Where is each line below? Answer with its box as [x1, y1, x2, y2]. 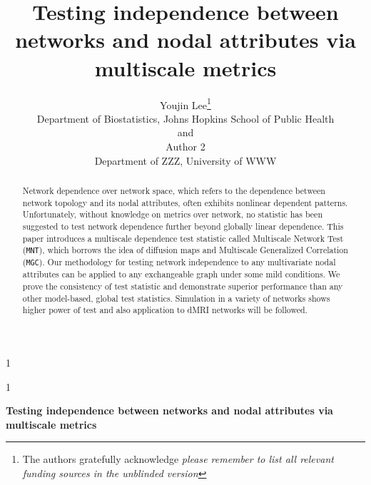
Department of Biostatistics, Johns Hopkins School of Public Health [36, 111, 335, 126]
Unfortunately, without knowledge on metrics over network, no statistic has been [22, 208, 322, 220]
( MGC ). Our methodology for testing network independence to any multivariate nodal [22, 256, 336, 268]
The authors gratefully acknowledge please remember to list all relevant [22, 451, 334, 466]
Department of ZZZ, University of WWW [94, 153, 277, 168]
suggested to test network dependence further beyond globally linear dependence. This [22, 220, 344, 232]
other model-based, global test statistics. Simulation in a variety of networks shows [22, 292, 330, 304]
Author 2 [166, 138, 205, 153]
